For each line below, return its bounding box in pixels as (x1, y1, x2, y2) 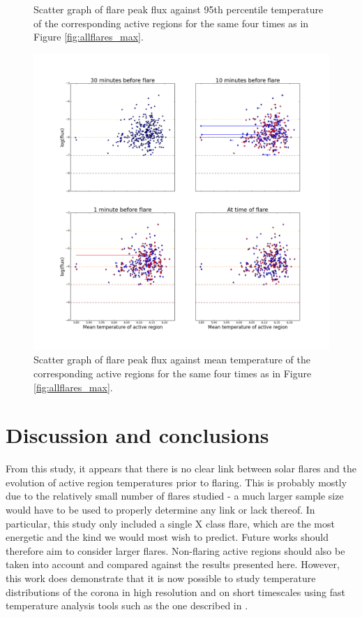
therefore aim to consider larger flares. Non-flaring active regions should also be (6, 543, 345, 558)
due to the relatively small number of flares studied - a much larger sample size (6, 488, 344, 503)
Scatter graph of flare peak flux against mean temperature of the (33, 352, 310, 367)
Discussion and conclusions (6, 421, 269, 449)
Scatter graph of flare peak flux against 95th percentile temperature (33, 2, 324, 16)
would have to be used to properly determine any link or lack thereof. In (6, 502, 315, 517)
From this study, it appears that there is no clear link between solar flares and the (6, 461, 356, 476)
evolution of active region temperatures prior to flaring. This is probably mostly (6, 474, 347, 489)
